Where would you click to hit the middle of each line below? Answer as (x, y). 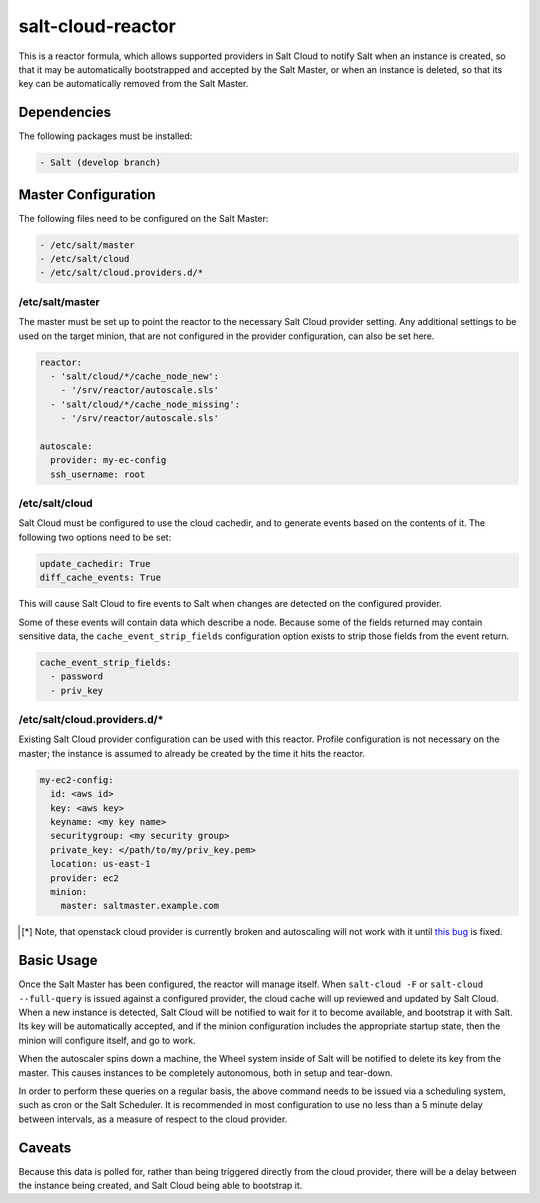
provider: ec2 (85, 878)
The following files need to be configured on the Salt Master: (143, 218)
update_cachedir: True (95, 563)
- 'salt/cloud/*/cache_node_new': (135, 376)
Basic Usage (58, 960)
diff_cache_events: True (100, 578)
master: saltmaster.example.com (140, 906)
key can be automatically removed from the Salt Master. (133, 84)
